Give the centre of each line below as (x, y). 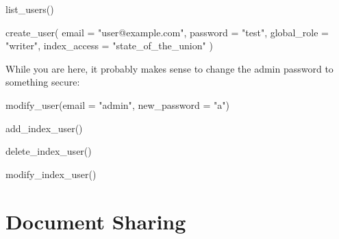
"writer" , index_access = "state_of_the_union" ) (109, 46)
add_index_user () (44, 128)
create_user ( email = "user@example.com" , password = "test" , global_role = (167, 32)
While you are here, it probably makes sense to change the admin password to (169, 68)
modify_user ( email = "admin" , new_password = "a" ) (118, 104)
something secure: (43, 82)
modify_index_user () (51, 174)
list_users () (30, 9)
